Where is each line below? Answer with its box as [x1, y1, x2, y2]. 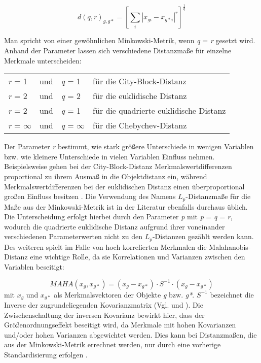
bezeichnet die [210, 289, 254, 300]
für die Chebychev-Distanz [93, 119, 187, 131]
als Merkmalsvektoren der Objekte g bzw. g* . [54, 289, 195, 300]
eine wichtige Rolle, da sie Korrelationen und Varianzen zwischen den [30, 251, 245, 262]
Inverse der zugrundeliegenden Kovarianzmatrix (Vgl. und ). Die [4, 300, 203, 310]
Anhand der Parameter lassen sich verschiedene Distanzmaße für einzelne [4, 45, 232, 55]
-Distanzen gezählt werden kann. [152, 231, 254, 242]
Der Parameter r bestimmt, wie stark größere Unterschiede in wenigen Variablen [4, 141, 254, 152]
